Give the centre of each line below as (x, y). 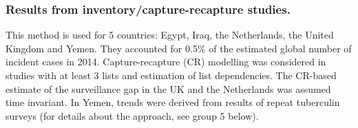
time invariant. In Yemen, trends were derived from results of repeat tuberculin (173, 102)
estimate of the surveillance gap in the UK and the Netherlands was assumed (168, 88)
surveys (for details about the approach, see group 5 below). (132, 115)
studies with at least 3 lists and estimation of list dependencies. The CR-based (171, 75)
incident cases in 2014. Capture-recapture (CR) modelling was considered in (166, 62)
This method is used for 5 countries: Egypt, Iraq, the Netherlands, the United (170, 35)
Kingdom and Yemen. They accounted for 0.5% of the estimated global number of (179, 48)
